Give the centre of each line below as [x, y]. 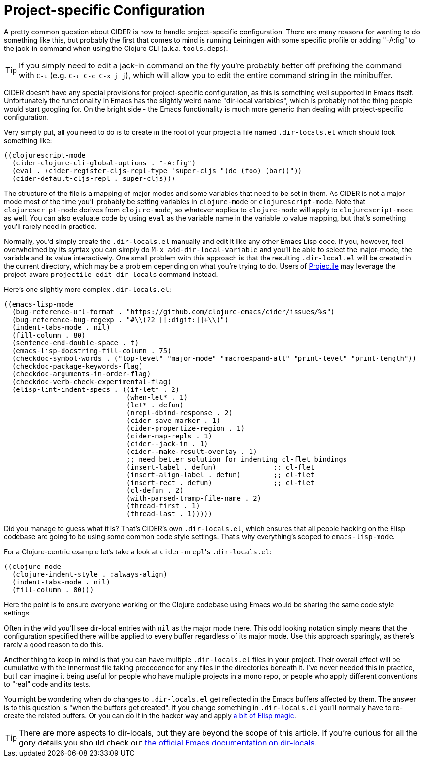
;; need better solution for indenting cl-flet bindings [237, 459]
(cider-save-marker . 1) [173, 420]
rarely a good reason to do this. [54, 644]
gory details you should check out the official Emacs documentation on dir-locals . [168, 742]
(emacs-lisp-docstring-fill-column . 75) [92, 350]
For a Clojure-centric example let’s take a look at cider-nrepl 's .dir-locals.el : [138, 551]
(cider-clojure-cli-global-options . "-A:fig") [104, 163]
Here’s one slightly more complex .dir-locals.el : [87, 289]
